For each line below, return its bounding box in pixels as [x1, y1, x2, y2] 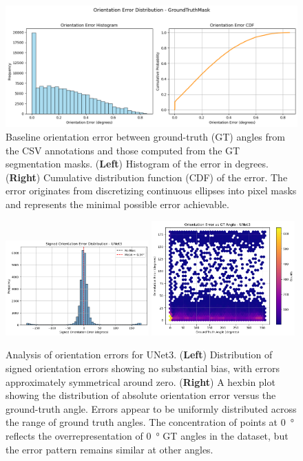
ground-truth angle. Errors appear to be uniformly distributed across [6, 401, 297, 416]
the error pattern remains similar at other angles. [6, 442, 213, 456]
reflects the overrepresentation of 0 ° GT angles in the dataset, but [6, 428, 289, 442]
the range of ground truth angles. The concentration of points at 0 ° [6, 415, 294, 429]
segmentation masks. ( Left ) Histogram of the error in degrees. [6, 156, 269, 171]
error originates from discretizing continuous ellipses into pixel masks [6, 183, 297, 198]
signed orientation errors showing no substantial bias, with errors [6, 360, 280, 375]
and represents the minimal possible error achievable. [6, 196, 229, 211]
